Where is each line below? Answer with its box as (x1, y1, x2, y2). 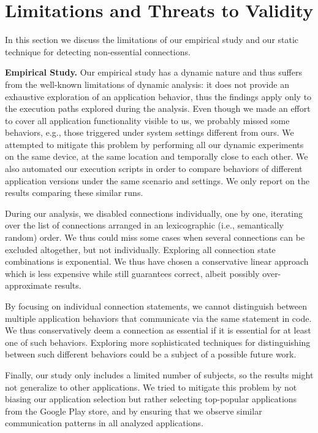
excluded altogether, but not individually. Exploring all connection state (5, 243, 276, 256)
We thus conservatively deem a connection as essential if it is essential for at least (5, 324, 311, 337)
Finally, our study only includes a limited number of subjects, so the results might (5, 368, 314, 381)
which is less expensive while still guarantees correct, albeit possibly (5, 267, 260, 279)
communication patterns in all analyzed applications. (5, 416, 203, 429)
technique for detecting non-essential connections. (5, 45, 191, 58)
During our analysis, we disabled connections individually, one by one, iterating (5, 206, 303, 219)
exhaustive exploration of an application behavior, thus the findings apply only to (5, 90, 312, 103)
